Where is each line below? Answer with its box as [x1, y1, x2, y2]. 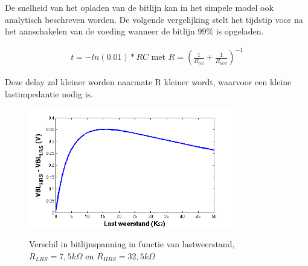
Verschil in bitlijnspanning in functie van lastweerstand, [29, 238, 235, 250]
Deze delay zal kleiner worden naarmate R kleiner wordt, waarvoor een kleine [5, 76, 292, 88]
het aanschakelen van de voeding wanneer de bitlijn [5, 25, 195, 37]
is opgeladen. [216, 25, 264, 37]
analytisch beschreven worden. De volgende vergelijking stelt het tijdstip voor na [5, 13, 303, 25]
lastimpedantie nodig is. [5, 87, 94, 100]
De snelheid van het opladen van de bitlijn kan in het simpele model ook [5, 1, 274, 13]
